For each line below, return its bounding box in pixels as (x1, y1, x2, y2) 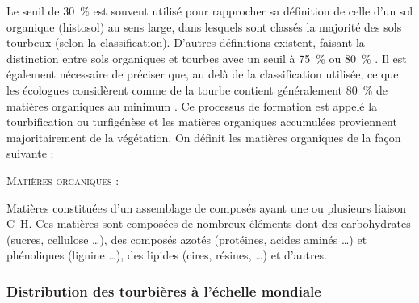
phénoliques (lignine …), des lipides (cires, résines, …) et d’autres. (6, 246, 328, 263)
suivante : (6, 145, 54, 162)
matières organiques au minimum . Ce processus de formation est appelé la (6, 97, 378, 114)
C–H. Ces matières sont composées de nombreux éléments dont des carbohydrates (6, 215, 411, 232)
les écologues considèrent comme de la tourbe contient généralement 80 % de (6, 81, 388, 98)
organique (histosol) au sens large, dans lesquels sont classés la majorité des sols (6, 18, 402, 35)
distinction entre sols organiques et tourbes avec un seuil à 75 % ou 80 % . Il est (6, 49, 407, 66)
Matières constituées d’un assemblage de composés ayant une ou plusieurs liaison (6, 199, 407, 216)
